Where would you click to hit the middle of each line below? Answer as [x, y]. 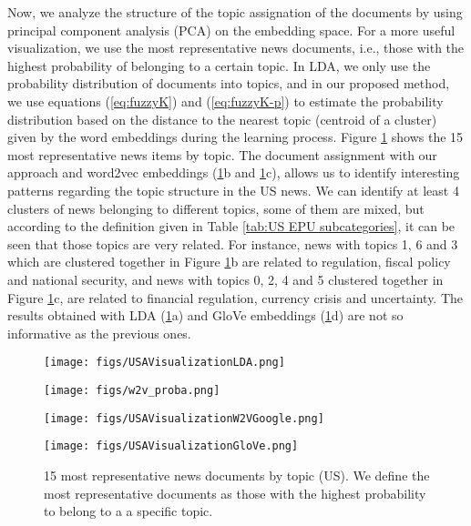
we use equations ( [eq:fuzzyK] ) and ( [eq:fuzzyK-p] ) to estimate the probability [225, 101]
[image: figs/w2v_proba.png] [132, 390]
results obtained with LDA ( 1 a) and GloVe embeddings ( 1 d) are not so [205, 315]
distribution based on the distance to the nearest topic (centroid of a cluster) [222, 119]
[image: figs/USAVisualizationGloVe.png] [171, 446]
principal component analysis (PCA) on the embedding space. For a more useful [231, 30]
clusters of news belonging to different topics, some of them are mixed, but [216, 208]
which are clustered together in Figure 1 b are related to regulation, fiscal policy [229, 262]
